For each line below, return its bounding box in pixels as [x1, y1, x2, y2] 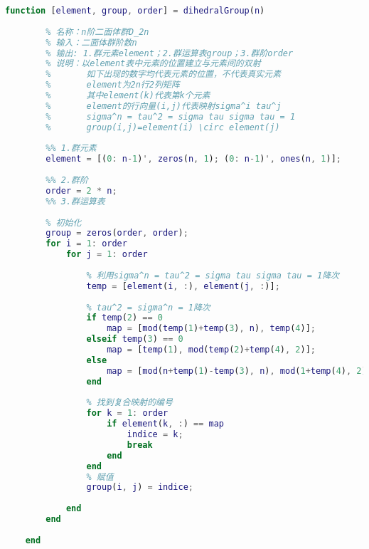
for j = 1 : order [65, 249, 148, 260]
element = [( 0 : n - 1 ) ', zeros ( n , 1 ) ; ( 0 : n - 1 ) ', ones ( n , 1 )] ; [46, 154, 341, 164]
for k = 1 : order [86, 408, 169, 419]
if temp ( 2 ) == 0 [86, 313, 164, 323]
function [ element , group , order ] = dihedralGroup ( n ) [5, 6, 265, 16]
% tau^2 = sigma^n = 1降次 [86, 302, 210, 313]
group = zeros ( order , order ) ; [46, 228, 188, 239]
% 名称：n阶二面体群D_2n [46, 26, 149, 37]
